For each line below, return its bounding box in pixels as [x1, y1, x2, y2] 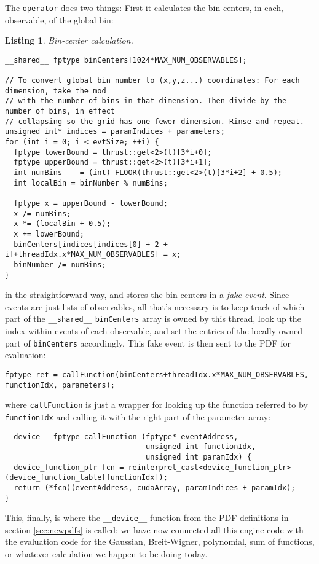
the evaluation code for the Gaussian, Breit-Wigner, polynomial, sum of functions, [5, 535, 315, 548]
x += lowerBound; [14, 230, 84, 238]
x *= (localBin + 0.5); [14, 219, 111, 229]
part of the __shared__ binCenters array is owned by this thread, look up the [5, 312, 301, 325]
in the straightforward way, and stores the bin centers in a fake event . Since [5, 288, 289, 301]
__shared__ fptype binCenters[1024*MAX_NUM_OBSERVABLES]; [5, 55, 247, 65]
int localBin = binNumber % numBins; [14, 178, 168, 187]
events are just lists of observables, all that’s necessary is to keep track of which [5, 300, 305, 313]
